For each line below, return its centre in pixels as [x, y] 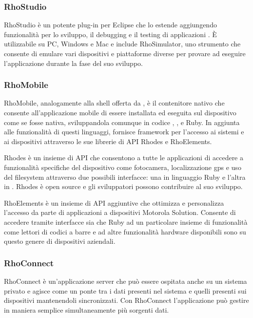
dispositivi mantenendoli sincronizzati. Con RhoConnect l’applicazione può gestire [126, 300]
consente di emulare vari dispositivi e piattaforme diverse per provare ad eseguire [125, 53]
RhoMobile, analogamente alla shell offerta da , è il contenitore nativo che [114, 103]
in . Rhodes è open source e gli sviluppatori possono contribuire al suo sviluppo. [123, 186]
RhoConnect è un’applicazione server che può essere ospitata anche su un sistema [126, 281]
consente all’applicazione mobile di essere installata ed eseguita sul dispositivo [120, 112]
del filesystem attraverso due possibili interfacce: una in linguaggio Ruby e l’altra [125, 177]
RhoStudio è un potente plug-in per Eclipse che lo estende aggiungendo [110, 25]
